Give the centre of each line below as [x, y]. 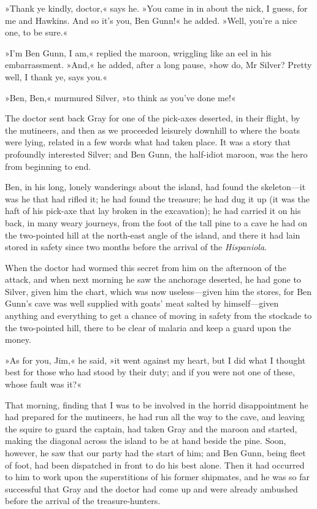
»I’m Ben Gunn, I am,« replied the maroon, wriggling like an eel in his [138, 52]
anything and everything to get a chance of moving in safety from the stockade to [158, 316]
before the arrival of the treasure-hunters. [83, 501]
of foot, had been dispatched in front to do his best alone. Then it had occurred [155, 465]
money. [18, 339]
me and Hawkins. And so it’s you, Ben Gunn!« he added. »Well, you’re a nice [151, 20]
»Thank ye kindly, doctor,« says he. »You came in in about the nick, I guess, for [156, 8]
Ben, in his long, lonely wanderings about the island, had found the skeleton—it [155, 187]
